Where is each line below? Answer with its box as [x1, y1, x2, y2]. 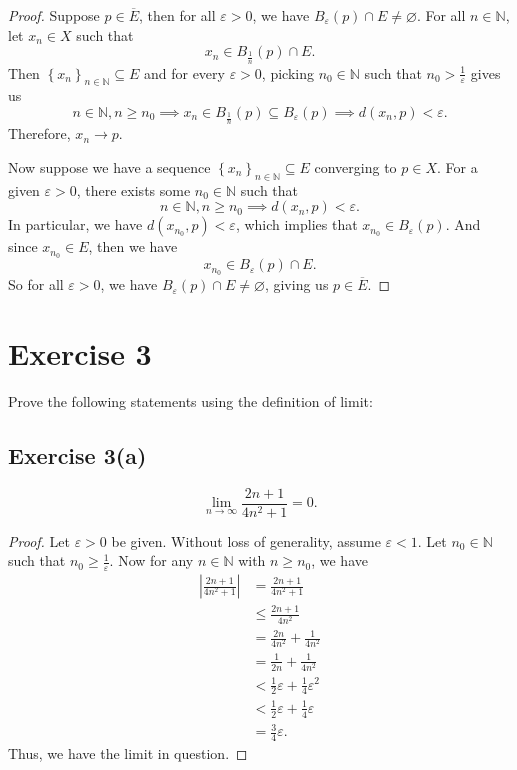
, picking [261, 62, 314, 83]
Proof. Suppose [8, 5, 100, 25]
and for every [143, 62, 225, 83]
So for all [8, 274, 64, 295]
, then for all [138, 5, 216, 25]
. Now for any [109, 550, 194, 571]
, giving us [264, 274, 329, 295]
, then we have [88, 236, 178, 257]
